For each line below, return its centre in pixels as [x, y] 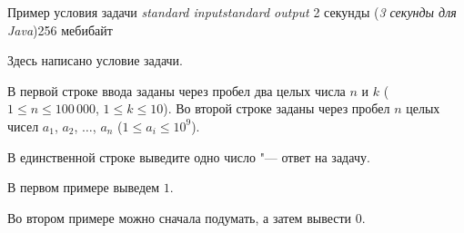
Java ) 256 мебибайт [60, 29]
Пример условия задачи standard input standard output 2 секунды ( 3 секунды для [232, 12]
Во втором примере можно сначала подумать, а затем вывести [180, 217]
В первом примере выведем [84, 187]
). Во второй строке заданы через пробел [277, 108]
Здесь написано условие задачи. [95, 60]
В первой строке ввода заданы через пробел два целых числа [177, 90]
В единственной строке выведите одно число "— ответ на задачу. [189, 156]
